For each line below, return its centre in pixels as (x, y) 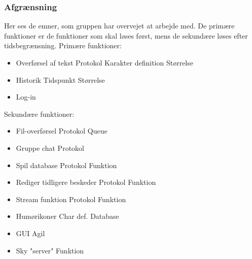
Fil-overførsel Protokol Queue (62, 131)
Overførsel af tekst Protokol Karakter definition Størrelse (104, 62)
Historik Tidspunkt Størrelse (60, 79)
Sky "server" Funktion (50, 250)
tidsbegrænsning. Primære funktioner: (63, 45)
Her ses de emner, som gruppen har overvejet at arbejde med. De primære (119, 26)
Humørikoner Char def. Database (67, 216)
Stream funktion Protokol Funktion (71, 199)
